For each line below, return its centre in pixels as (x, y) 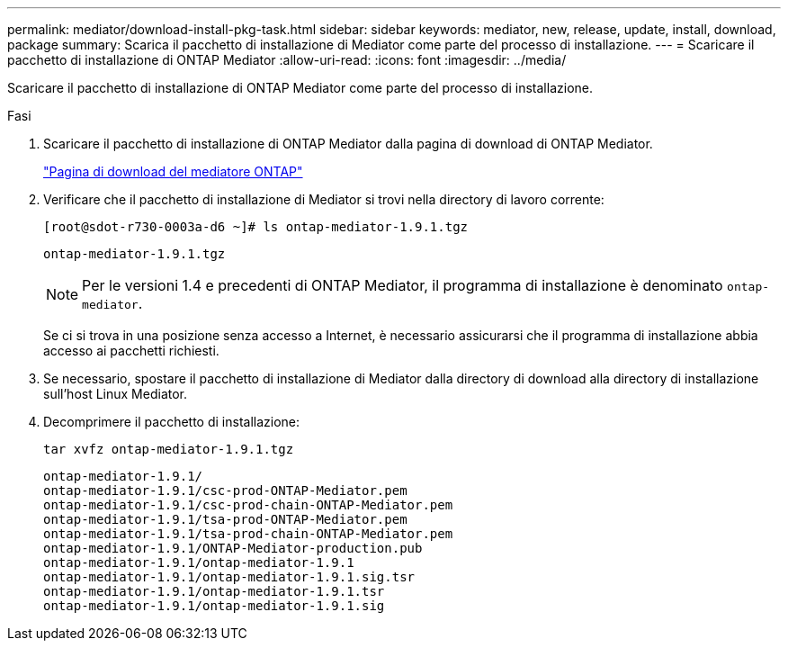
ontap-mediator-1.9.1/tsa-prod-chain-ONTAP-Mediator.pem (248, 534)
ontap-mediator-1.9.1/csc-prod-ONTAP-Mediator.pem (225, 490)
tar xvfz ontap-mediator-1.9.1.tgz (169, 449)
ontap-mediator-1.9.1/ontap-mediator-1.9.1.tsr (214, 591)
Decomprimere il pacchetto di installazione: (172, 422)
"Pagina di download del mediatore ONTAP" (173, 171)
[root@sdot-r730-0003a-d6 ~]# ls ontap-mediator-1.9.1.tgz (256, 227)
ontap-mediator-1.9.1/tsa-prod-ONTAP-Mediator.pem (225, 519)
